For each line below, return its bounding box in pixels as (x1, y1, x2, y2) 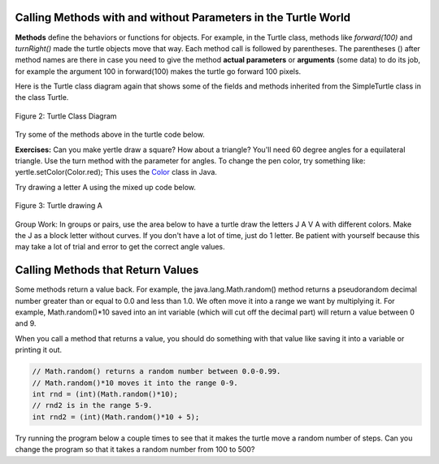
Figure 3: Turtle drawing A (15, 201, 103, 210)
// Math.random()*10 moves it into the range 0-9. (32, 378, 239, 388)
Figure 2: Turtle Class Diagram (15, 111, 117, 121)
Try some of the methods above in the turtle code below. (15, 130, 205, 140)
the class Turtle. (15, 93, 69, 102)
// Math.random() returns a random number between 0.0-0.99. (32, 366, 281, 376)
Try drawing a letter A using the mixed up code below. (15, 182, 197, 192)
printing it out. (15, 345, 63, 355)
